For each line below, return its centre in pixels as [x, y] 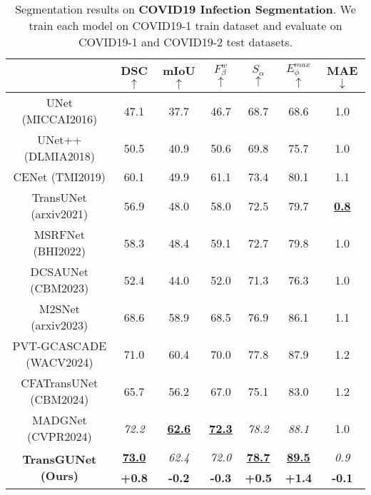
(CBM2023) [60, 288]
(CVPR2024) [59, 436]
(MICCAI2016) [60, 119]
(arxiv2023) [60, 325]
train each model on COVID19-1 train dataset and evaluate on [185, 25]
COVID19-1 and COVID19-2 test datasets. [185, 42]
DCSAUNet [60, 271]
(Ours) [59, 475]
